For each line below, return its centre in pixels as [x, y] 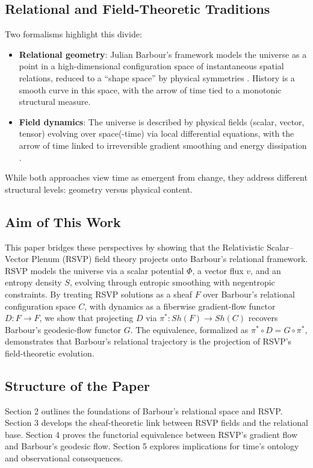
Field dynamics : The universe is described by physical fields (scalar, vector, [162, 121]
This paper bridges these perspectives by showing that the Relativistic [135, 247]
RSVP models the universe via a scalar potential [95, 270]
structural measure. [55, 101]
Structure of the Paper [77, 385]
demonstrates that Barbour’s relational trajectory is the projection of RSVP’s [148, 341]
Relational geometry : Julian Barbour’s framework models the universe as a [163, 54]
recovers [263, 318]
